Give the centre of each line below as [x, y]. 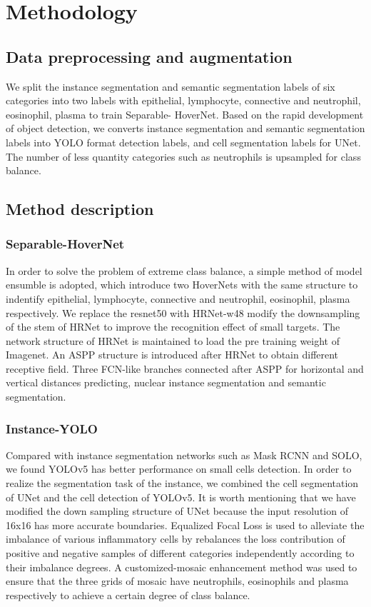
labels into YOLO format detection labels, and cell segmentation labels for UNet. [183, 142]
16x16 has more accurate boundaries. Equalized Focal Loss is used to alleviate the [185, 525]
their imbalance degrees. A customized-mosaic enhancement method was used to [182, 567]
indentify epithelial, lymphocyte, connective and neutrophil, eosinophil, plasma [178, 298]
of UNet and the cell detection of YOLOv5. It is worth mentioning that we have [181, 497]
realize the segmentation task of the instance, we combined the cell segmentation [182, 483]
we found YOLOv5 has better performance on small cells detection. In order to [179, 469]
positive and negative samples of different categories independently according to [180, 553]
